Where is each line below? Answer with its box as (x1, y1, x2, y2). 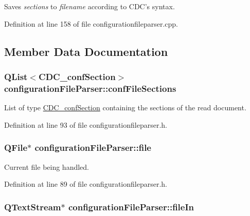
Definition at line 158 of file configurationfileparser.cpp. (4, 18, 178, 29)
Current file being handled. (4, 161, 90, 172)
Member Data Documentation (4, 43, 168, 59)
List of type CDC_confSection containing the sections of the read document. (4, 102, 246, 113)
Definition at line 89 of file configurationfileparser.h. (4, 179, 168, 189)
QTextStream (4, 200, 61, 213)
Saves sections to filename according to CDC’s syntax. (4, 1, 175, 11)
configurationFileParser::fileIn (68, 200, 194, 213)
